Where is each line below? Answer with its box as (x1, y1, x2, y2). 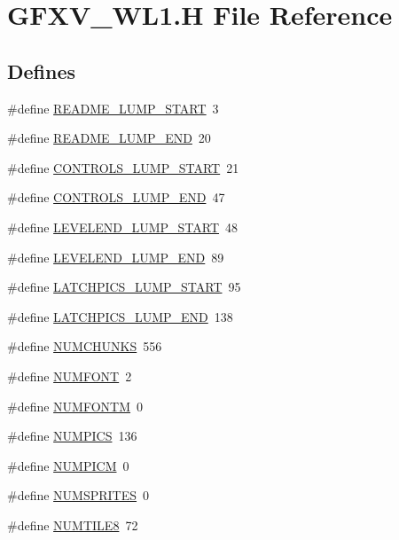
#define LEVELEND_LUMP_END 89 (7, 247, 224, 266)
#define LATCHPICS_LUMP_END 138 (7, 307, 233, 325)
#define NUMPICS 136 (7, 427, 137, 445)
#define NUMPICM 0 (7, 456, 129, 474)
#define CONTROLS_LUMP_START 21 (7, 158, 239, 176)
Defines (7, 57, 76, 84)
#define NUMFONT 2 (7, 366, 132, 385)
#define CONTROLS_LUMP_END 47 (7, 188, 225, 207)
